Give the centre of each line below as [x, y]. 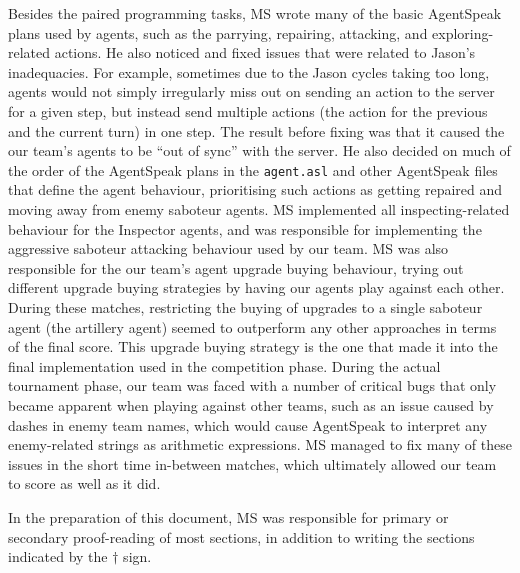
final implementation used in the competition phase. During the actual [224, 365]
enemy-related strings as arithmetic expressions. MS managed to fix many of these [260, 444]
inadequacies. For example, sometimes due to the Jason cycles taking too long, [249, 71]
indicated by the [58, 556]
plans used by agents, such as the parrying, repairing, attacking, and [218, 32]
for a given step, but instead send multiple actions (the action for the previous [248, 110]
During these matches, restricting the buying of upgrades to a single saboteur [245, 306]
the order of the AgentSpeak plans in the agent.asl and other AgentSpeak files [253, 169]
